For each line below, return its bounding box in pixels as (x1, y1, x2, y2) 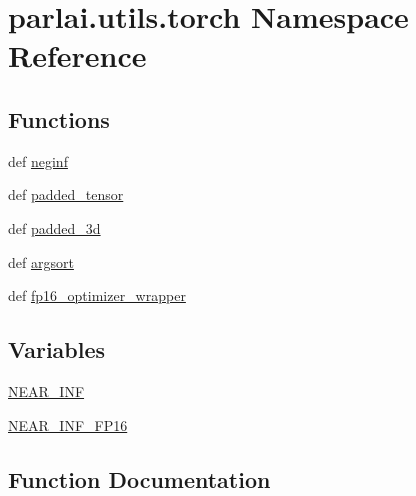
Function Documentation (8, 463, 271, 494)
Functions (8, 103, 110, 134)
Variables (8, 334, 106, 365)
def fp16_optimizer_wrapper (8, 285, 186, 306)
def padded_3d (8, 217, 101, 238)
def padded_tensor (8, 184, 124, 205)
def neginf (8, 150, 68, 171)
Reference (8, 35, 147, 76)
